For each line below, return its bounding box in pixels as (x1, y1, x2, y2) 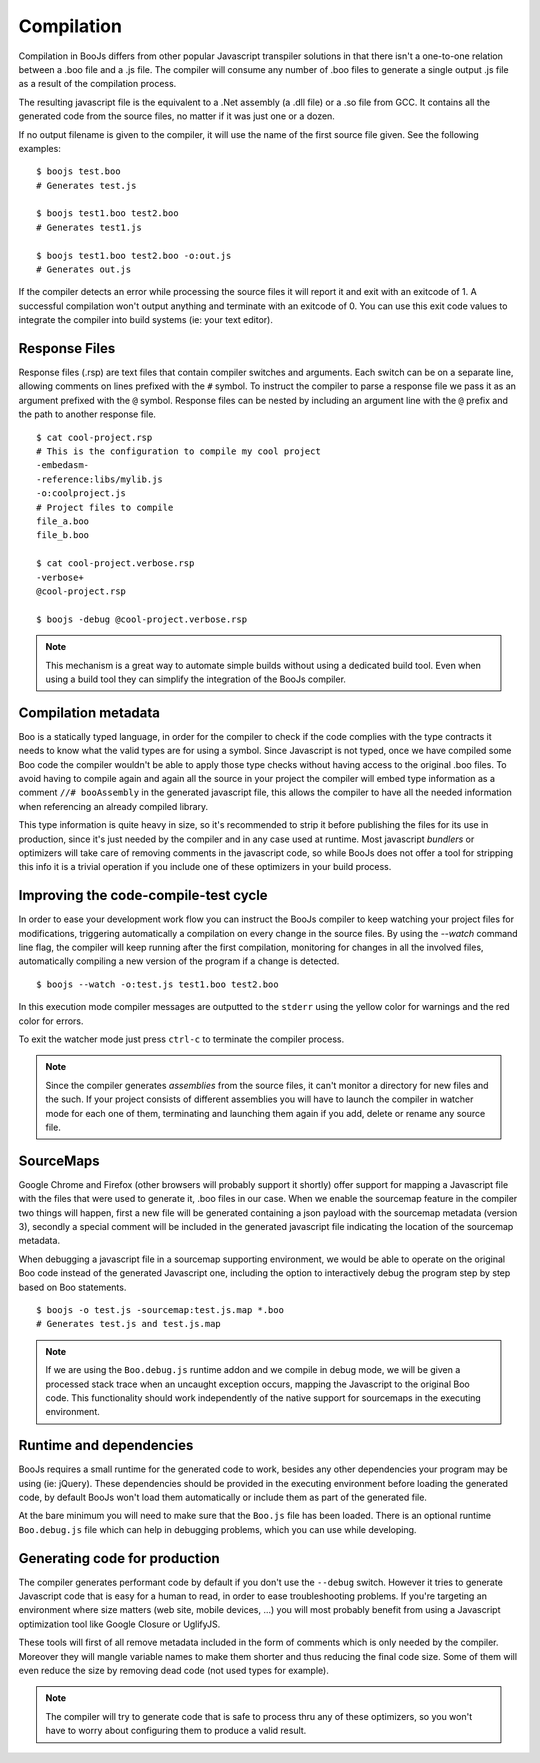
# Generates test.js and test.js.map (36, 1318, 222, 1330)
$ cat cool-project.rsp (36, 431, 153, 443)
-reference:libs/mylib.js (36, 473, 164, 485)
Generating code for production (18, 1550, 220, 1567)
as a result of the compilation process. (18, 78, 177, 90)
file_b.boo (36, 530, 90, 541)
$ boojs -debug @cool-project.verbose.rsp (36, 613, 248, 625)
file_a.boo (36, 516, 90, 527)
